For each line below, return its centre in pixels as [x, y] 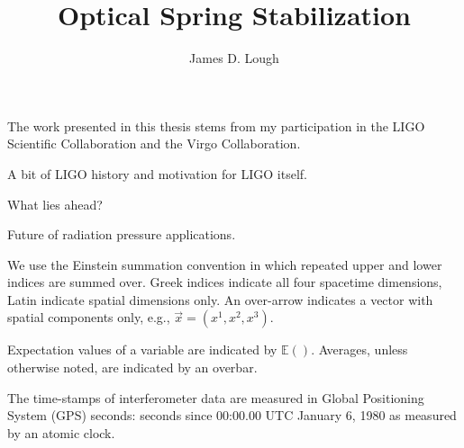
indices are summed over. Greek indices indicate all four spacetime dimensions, [225, 282]
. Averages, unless [359, 349]
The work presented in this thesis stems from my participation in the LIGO [216, 125]
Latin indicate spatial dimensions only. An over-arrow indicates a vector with [220, 299]
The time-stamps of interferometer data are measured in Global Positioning [216, 397]
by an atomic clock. [61, 432]
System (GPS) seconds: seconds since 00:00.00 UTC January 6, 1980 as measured [232, 415]
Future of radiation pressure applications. [122, 234]
